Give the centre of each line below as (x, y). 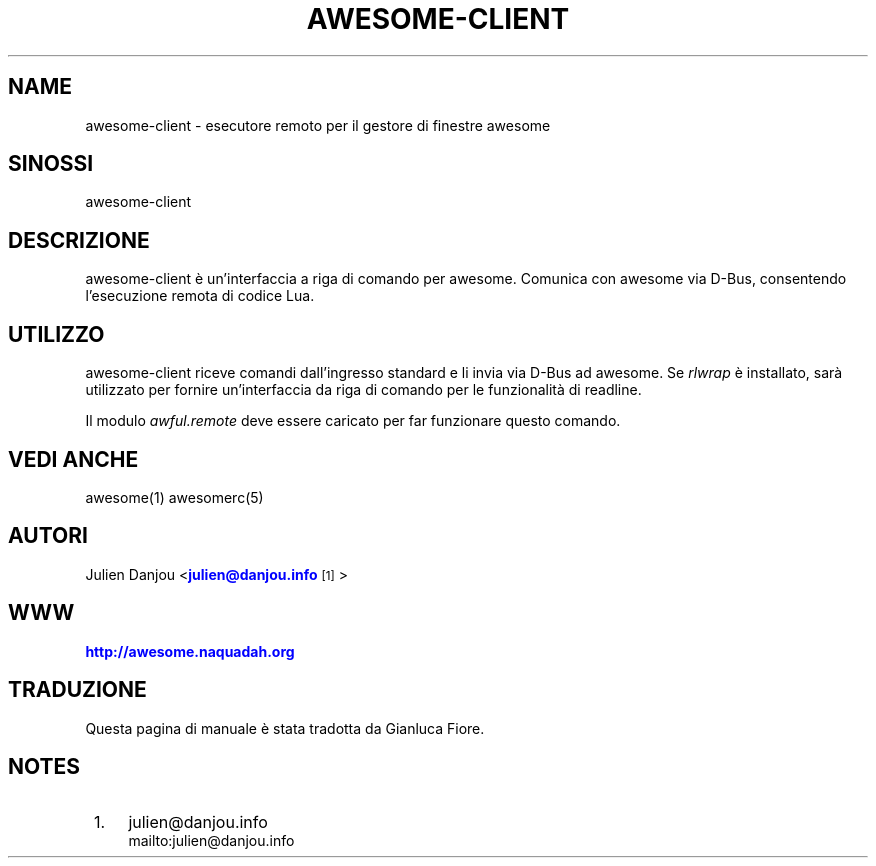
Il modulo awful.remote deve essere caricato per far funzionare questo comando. (353, 421)
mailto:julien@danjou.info (211, 841)
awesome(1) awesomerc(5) (174, 497)
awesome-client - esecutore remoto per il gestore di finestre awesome (318, 125)
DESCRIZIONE (79, 240)
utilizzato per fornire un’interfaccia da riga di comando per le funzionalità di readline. (363, 390)
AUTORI (48, 536)
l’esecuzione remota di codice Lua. (200, 296)
